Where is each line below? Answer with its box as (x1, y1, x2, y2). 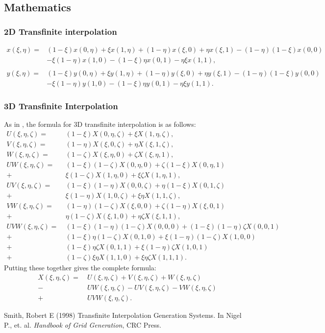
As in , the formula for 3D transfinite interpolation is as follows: (4, 119, 196, 129)
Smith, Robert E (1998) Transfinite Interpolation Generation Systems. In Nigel (4, 310, 242, 320)
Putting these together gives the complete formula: (4, 262, 156, 273)
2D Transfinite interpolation (4, 25, 117, 37)
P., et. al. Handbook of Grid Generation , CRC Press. (4, 319, 161, 330)
